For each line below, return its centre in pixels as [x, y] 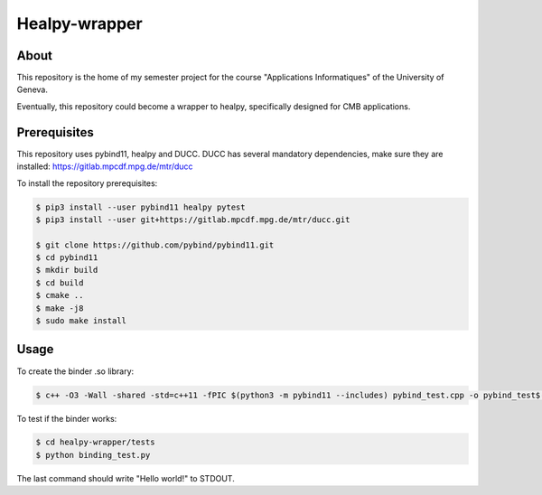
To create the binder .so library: [75, 371]
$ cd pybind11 [67, 258]
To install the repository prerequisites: [87, 183]
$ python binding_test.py [93, 455]
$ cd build [60, 283]
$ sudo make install [81, 321]
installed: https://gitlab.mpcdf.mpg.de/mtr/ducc [105, 166]
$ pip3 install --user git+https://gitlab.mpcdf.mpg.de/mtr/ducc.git [193, 219]
